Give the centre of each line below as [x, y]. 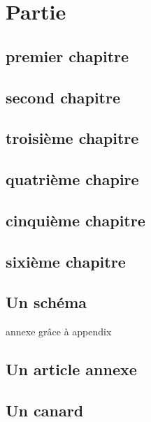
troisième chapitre [72, 138]
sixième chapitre [66, 261]
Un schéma [46, 302]
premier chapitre [67, 56]
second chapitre [63, 97]
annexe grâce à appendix [59, 332]
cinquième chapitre [75, 220]
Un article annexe [71, 369]
